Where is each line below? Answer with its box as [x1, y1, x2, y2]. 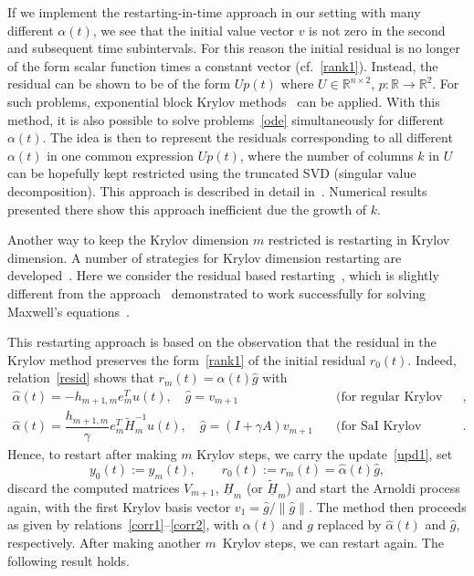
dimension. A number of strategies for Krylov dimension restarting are [7, 247, 402, 267]
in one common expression [47, 145, 194, 164]
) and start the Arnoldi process [286, 477, 460, 497]
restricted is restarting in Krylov [268, 230, 450, 249]
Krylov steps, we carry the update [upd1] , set [196, 444, 453, 463]
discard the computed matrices [7, 477, 180, 497]
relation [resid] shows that [7, 368, 154, 387]
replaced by [317, 515, 382, 534]
